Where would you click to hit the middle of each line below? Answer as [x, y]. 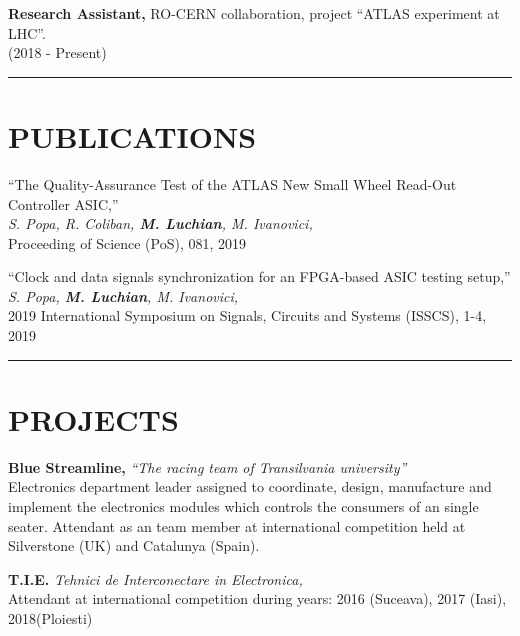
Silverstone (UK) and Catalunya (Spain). [134, 545]
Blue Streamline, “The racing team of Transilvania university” [207, 466]
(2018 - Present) [57, 52]
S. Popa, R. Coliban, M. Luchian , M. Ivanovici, [160, 223]
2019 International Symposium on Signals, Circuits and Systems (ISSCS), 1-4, [247, 315]
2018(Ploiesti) [50, 617]
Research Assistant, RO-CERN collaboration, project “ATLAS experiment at [254, 13]
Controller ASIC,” [63, 203]
